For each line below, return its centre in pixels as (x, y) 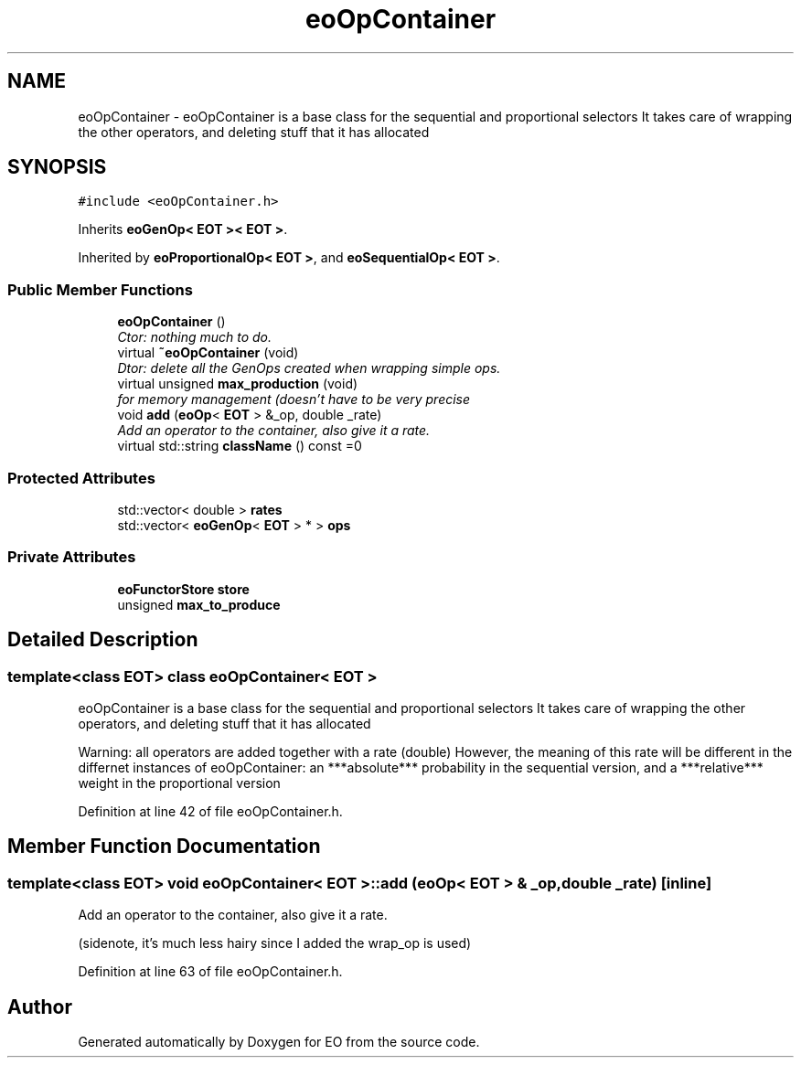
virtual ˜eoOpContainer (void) (208, 353)
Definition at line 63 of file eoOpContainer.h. (210, 972)
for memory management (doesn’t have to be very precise (294, 399)
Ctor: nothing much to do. (195, 337)
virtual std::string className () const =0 (240, 446)
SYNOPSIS (57, 167)
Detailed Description (103, 640)
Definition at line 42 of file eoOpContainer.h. (210, 811)
